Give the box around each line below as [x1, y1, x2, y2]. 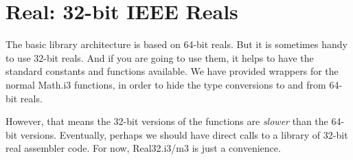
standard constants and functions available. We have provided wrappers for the [5, 64, 339, 78]
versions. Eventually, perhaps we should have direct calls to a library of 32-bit [20, 127, 348, 141]
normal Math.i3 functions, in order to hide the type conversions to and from [5, 77, 326, 91]
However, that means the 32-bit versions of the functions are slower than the [5, 114, 328, 128]
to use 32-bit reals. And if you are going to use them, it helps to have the [5, 50, 314, 65]
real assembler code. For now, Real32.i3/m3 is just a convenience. [5, 141, 281, 155]
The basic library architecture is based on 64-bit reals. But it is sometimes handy [5, 37, 348, 52]
